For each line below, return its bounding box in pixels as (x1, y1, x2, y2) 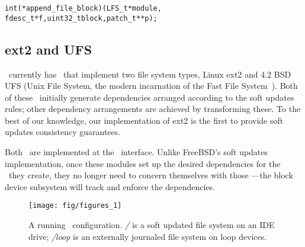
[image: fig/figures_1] (28, 201, 122, 210)
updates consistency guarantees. (5, 126, 121, 138)
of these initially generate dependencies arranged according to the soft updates (5, 91, 294, 103)
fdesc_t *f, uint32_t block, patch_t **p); (5, 14, 158, 23)
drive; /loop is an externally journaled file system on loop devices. (28, 230, 267, 242)
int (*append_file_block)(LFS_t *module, (5, 4, 162, 12)
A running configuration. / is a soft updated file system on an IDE (28, 219, 275, 231)
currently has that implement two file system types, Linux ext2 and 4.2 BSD (8, 68, 291, 80)
